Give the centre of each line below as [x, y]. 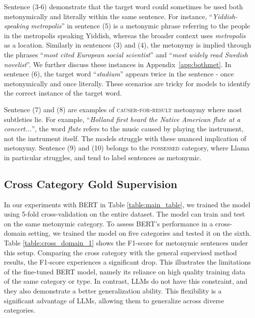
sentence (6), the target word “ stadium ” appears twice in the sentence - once [119, 74]
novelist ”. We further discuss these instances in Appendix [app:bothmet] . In [118, 64]
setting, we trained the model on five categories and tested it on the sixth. [140, 233]
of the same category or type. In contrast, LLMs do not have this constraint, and [126, 281]
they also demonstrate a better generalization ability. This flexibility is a [113, 291]
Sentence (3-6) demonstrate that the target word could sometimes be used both [124, 6]
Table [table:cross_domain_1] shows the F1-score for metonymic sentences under [126, 243]
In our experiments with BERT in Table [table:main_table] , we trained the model [127, 204]
